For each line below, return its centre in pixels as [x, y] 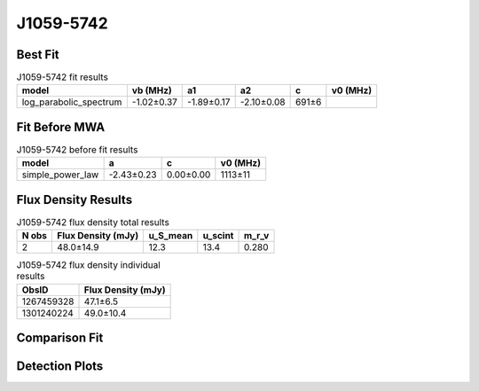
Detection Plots [60, 367]
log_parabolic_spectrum [72, 102]
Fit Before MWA [61, 127]
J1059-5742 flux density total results [93, 223]
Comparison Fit [60, 338]
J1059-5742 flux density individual [89, 265]
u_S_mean [171, 236]
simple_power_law [60, 175]
